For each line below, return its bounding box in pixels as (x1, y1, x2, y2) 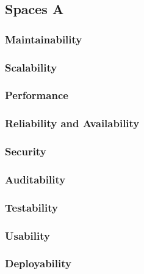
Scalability (5, 59, 57, 75)
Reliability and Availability (5, 116, 140, 131)
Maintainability (5, 31, 82, 46)
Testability (5, 199, 58, 215)
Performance (5, 87, 68, 103)
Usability (5, 228, 50, 243)
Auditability (5, 171, 66, 187)
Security (5, 144, 46, 159)
